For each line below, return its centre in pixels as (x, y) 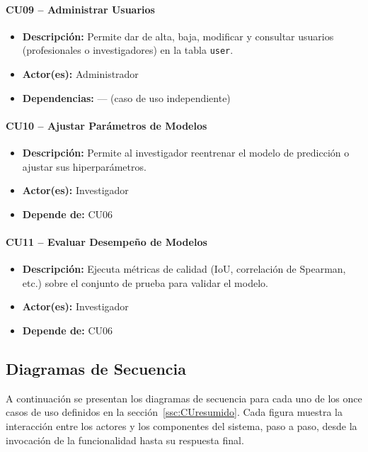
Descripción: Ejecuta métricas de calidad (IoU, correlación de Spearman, (184, 269)
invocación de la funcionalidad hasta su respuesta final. (125, 440)
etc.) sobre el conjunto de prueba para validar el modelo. (145, 282)
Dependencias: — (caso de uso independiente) (126, 97)
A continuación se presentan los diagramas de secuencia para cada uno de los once (184, 398)
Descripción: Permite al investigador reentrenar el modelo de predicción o (186, 153)
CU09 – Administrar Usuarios (80, 9)
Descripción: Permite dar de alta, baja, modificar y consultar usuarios (178, 36)
